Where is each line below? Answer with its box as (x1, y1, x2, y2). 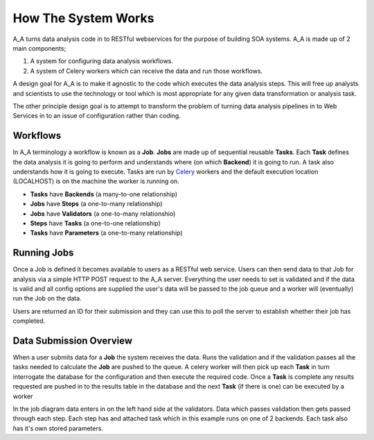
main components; (12, 44, 66, 52)
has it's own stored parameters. (12, 424, 104, 432)
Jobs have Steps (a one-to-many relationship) (30, 200, 163, 208)
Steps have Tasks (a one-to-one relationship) (30, 219, 161, 227)
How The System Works (12, 10, 154, 26)
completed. (12, 316, 45, 325)
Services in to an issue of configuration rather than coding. (12, 112, 181, 120)
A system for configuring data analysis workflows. (30, 57, 173, 65)
